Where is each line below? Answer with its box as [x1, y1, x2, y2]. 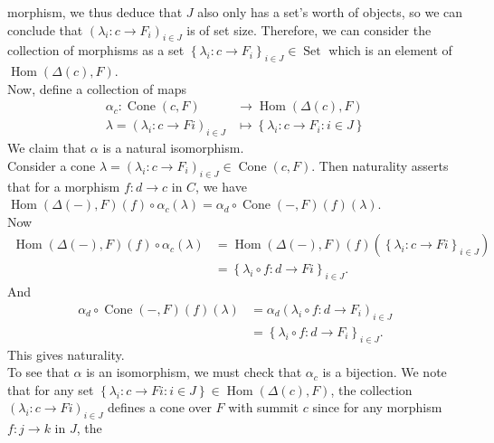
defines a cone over [108, 398, 212, 417]
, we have [195, 176, 247, 195]
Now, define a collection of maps [7, 79, 187, 98]
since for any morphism [312, 398, 442, 417]
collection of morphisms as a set [7, 41, 185, 60]
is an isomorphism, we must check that [86, 363, 302, 382]
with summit [228, 398, 299, 417]
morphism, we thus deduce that [7, 3, 183, 21]
